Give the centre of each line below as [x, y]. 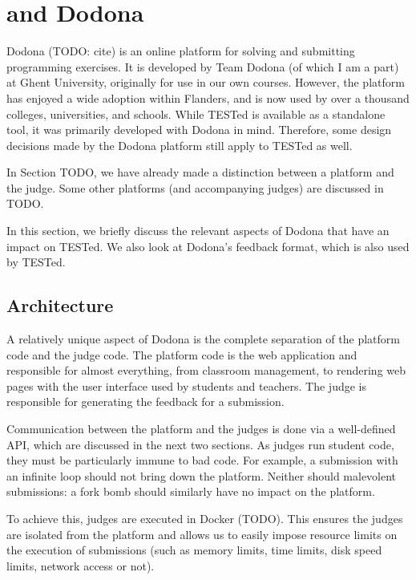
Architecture [60, 305]
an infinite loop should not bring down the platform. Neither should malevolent [202, 475]
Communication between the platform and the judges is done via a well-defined [201, 429]
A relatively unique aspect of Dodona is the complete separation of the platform [203, 339]
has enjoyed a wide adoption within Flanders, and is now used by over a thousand [208, 97]
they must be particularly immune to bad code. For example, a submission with [202, 460]
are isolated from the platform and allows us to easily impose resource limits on [202, 534]
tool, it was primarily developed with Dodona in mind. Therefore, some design [199, 130]
